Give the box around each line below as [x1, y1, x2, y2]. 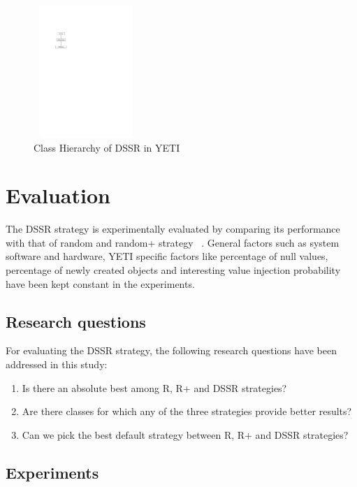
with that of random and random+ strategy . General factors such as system [6, 235, 340, 249]
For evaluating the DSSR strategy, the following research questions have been [6, 343, 337, 358]
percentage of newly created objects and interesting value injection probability [6, 263, 341, 277]
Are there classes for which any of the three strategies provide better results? [22, 404, 352, 419]
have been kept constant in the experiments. [6, 276, 195, 291]
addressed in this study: [6, 357, 108, 372]
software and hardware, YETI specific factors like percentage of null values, [6, 249, 328, 263]
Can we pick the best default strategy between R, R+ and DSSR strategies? [22, 427, 349, 442]
